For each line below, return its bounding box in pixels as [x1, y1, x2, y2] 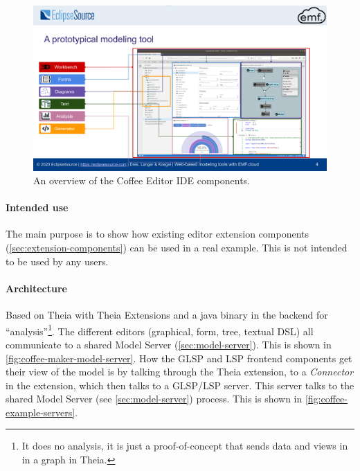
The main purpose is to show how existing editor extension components [6, 226, 309, 241]
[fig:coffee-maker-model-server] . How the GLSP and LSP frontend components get [6, 350, 352, 365]
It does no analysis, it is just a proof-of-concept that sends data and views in [21, 438, 348, 453]
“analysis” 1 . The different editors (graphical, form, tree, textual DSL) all [6, 321, 314, 338]
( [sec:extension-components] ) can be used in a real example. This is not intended [6, 240, 348, 255]
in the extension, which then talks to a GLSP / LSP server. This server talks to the [6, 377, 354, 392]
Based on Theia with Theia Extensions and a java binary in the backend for [6, 308, 328, 322]
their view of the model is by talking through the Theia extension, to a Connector [6, 364, 354, 379]
